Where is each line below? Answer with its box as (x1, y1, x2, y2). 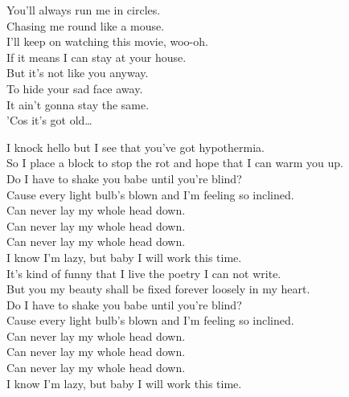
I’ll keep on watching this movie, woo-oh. (6, 33, 208, 50)
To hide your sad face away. (6, 80, 143, 96)
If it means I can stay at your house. (6, 48, 187, 65)
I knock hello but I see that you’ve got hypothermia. (6, 138, 265, 155)
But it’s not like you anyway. (6, 64, 149, 81)
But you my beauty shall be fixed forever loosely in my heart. (6, 280, 310, 297)
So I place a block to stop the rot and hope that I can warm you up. (6, 154, 343, 171)
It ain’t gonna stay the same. (6, 96, 150, 113)
